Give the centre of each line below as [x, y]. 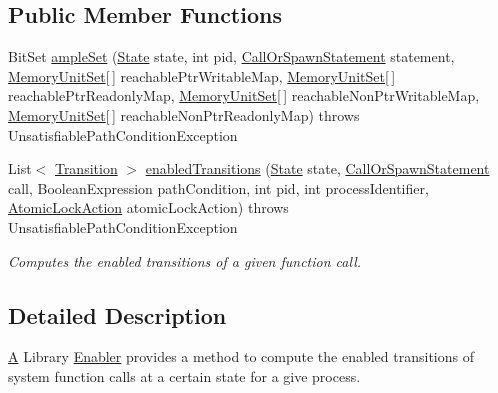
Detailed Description [117, 314]
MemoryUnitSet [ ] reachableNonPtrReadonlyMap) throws [184, 114]
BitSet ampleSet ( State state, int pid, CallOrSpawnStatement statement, [231, 56]
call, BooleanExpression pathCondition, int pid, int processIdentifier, [218, 187]
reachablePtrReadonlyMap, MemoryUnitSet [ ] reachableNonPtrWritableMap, [244, 95]
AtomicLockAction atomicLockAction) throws [148, 207]
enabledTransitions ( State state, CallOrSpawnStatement [317, 168]
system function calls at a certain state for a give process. [184, 375]
